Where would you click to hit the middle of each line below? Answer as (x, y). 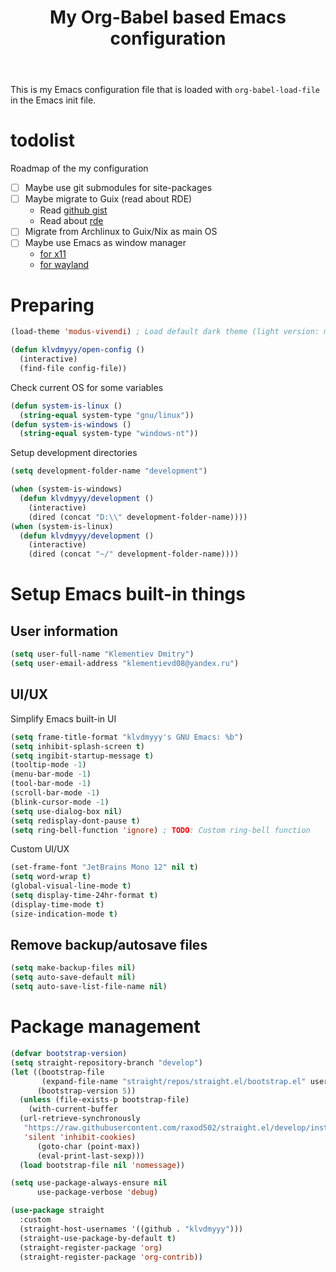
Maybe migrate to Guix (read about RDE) (108, 199)
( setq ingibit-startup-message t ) (82, 756)
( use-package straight (57, 1211)
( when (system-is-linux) (62, 526)
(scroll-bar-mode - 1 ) (55, 793)
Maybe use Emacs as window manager (105, 243)
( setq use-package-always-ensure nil (89, 1183)
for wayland (64, 265)
